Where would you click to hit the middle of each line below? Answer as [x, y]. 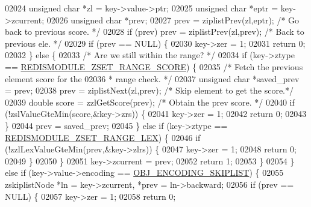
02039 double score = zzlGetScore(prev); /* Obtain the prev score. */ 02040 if [150, 102]
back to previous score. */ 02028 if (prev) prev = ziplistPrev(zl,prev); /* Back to [155, 31]
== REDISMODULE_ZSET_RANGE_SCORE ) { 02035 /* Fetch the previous [154, 66]
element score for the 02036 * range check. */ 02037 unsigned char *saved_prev [152, 78]
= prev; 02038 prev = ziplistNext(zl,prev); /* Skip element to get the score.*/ [149, 90]
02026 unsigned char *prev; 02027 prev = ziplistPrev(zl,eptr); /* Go [173, 19]
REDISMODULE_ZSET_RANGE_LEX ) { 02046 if [103, 137]
